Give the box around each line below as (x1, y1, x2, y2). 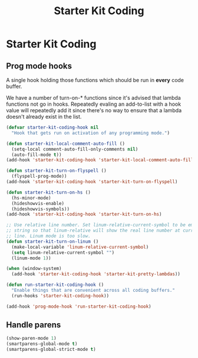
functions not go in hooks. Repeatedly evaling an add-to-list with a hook (6, 100, 181, 108)
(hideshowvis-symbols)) (11, 206, 70, 212)
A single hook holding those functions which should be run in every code (6, 77, 184, 83)
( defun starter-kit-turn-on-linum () (6, 238, 99, 245)
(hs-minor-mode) (11, 195, 51, 201)
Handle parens (6, 320, 61, 330)
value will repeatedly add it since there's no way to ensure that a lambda (6, 107, 182, 113)
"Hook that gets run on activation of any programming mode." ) (11, 130, 170, 136)
